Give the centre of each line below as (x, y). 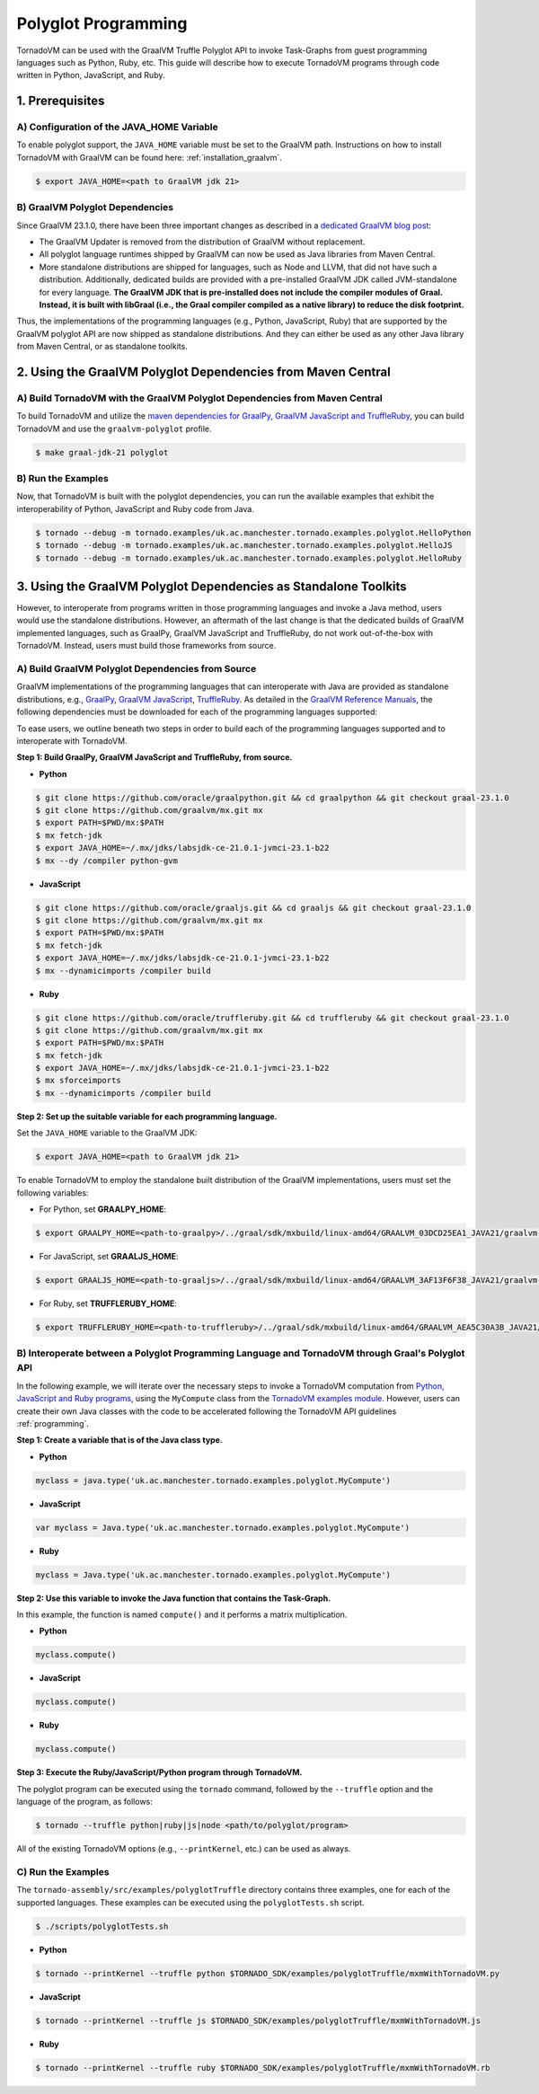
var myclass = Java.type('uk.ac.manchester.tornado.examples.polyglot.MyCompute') (223, 1528)
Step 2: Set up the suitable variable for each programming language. (147, 1116)
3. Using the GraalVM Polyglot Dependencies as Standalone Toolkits (212, 586)
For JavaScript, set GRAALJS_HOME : (109, 1256)
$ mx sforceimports (78, 1081)
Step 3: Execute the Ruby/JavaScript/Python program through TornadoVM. (159, 1772)
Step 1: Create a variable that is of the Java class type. (120, 1440)
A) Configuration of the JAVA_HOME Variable (118, 128)
